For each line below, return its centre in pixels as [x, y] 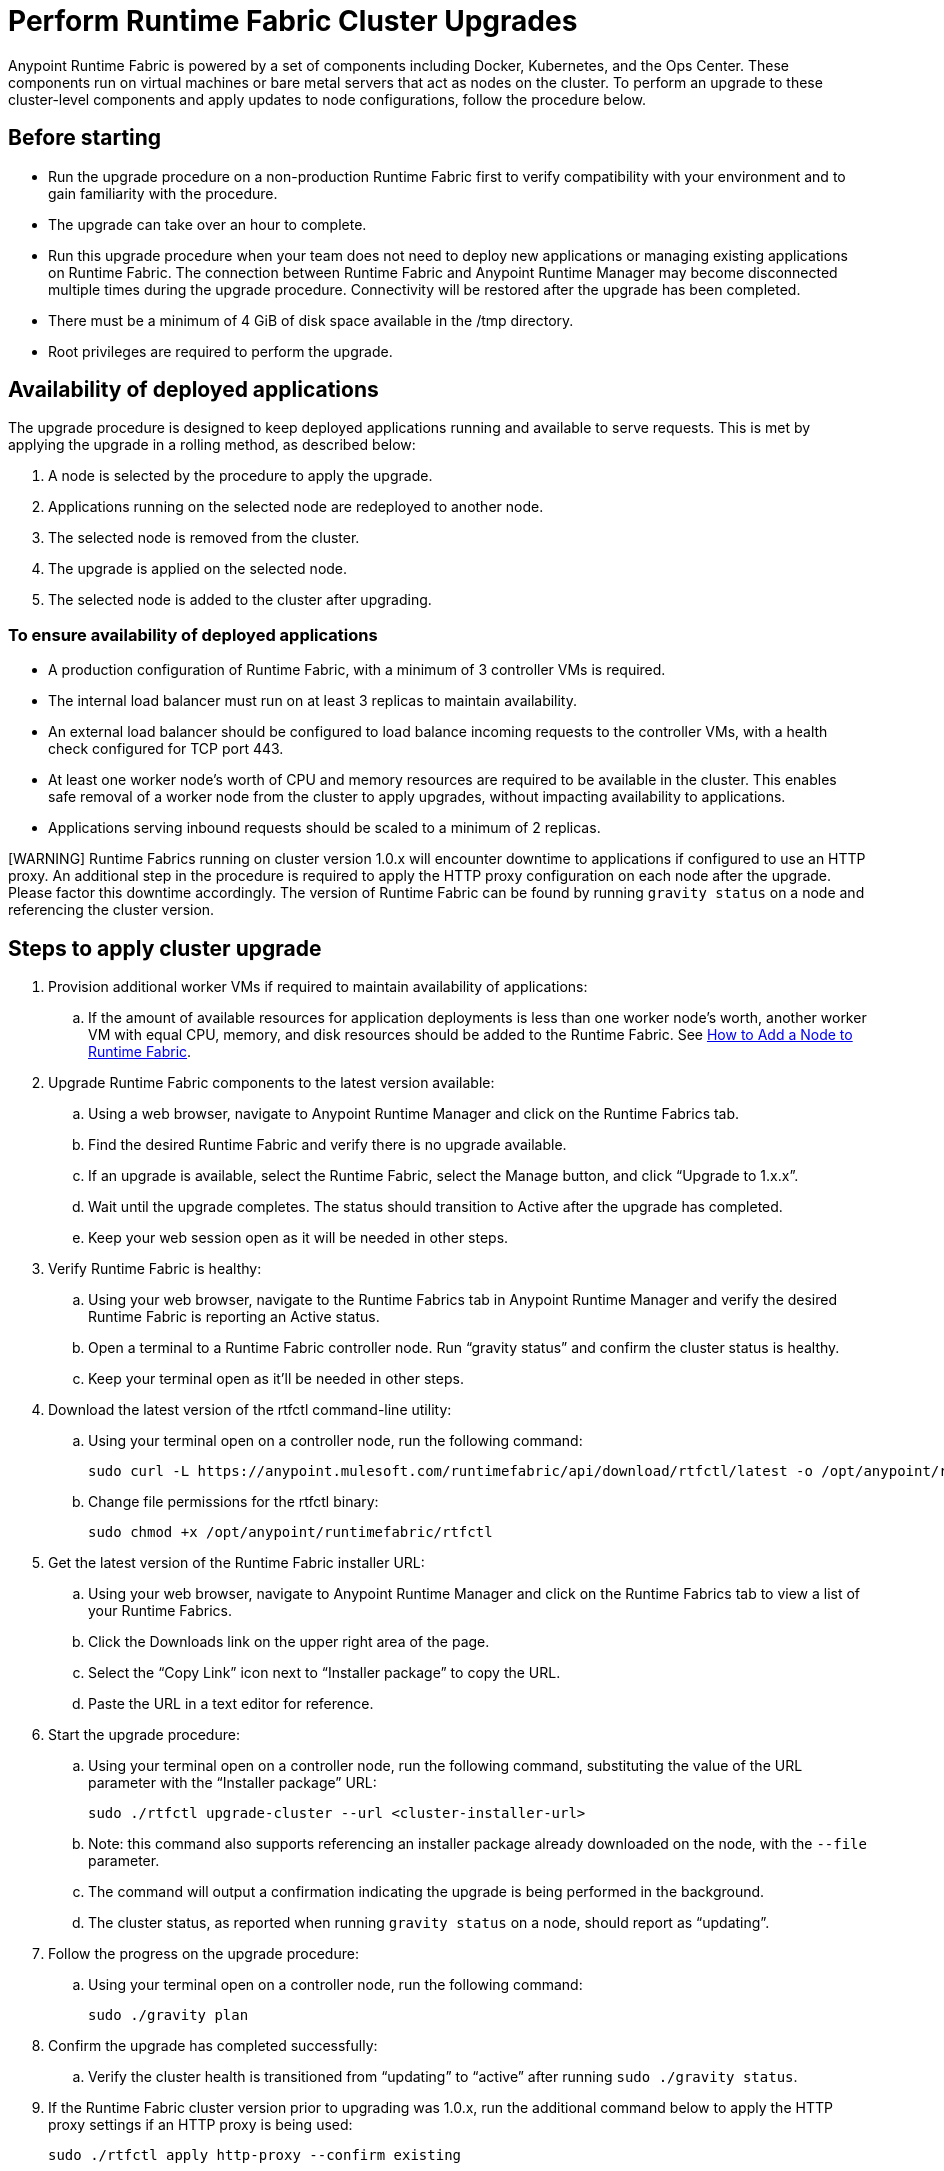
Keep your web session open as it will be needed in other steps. [298, 1238]
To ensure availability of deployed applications [193, 634]
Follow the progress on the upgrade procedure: [203, 1954]
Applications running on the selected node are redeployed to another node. [296, 507]
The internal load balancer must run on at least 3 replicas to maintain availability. [313, 701]
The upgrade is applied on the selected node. [198, 569]
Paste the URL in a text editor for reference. [231, 1704]
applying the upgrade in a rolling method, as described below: [212, 445]
